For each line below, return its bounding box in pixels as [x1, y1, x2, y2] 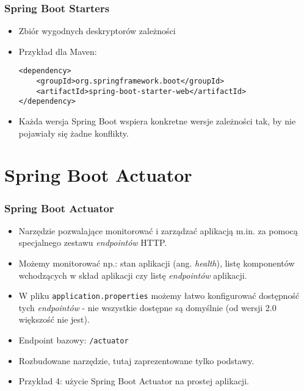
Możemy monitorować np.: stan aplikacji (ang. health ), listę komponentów [18, 257, 295, 269]
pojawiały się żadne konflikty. [18, 126, 129, 139]
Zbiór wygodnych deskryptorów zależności [18, 24, 176, 37]
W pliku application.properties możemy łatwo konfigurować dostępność [18, 289, 300, 302]
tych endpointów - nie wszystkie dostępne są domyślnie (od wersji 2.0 [18, 301, 277, 314]
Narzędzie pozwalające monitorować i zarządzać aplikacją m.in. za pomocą [18, 224, 298, 237]
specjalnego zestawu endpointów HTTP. [18, 236, 167, 249]
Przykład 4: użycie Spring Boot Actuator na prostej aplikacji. [18, 375, 249, 387]
